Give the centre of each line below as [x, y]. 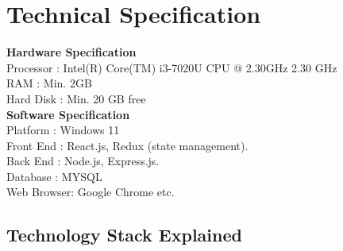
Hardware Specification [71, 52]
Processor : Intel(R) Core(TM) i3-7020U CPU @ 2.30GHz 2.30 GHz [172, 67]
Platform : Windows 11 [63, 130]
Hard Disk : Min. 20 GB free [76, 98]
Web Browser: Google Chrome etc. [91, 192]
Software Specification [68, 114]
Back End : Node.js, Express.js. [83, 161]
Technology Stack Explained [124, 235]
